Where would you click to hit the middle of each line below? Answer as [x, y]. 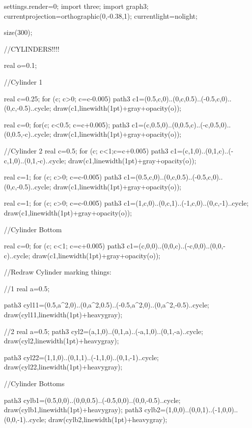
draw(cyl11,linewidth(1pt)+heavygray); [63, 315]
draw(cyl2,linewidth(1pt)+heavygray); [61, 341]
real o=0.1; [20, 65]
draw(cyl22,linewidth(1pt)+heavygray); [63, 367]
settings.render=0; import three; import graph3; [76, 6]
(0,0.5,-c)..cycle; [28, 134]
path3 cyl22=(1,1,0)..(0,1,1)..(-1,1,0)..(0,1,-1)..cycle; [82, 357]
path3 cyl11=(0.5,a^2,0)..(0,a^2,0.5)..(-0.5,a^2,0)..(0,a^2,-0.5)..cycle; [107, 305]
